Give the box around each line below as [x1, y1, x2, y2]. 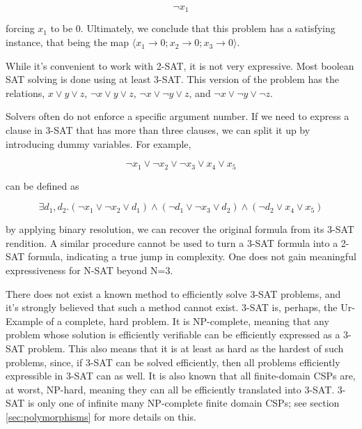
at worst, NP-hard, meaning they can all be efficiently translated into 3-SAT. [6, 382, 335, 396]
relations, [6, 85, 45, 100]
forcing [6, 21, 35, 36]
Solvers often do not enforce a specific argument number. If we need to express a [6, 109, 349, 123]
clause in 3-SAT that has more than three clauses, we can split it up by [6, 123, 310, 137]
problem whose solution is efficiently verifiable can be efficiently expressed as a [6, 327, 340, 342]
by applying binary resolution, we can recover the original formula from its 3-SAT [6, 222, 354, 236]
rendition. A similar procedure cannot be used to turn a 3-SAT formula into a [6, 235, 338, 250]
